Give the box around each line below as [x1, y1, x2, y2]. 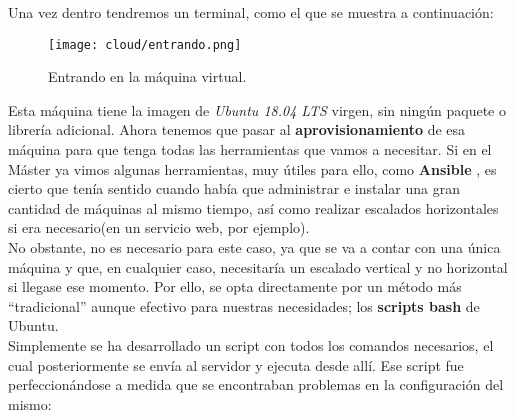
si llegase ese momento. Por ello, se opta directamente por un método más [8, 276, 462, 297]
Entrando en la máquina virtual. [48, 66, 247, 87]
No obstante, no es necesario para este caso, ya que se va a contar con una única [8, 237, 501, 257]
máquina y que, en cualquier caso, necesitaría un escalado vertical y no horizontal [8, 256, 508, 277]
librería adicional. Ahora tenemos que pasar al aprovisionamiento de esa [8, 119, 466, 140]
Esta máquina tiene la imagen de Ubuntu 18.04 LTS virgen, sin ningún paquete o [8, 99, 506, 120]
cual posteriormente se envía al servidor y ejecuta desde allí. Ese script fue [8, 354, 464, 375]
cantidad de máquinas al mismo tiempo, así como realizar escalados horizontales [8, 197, 499, 218]
